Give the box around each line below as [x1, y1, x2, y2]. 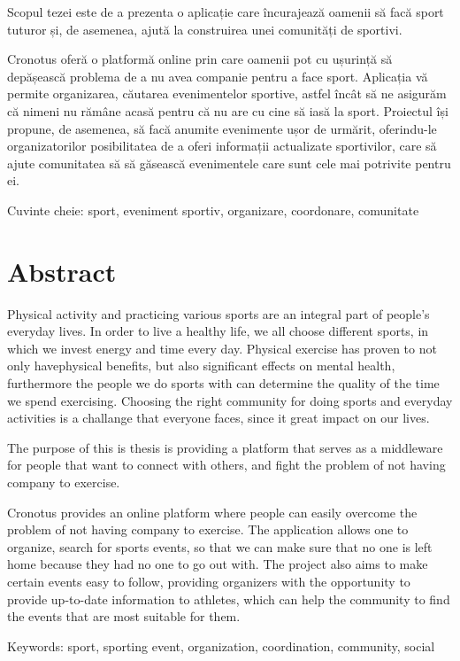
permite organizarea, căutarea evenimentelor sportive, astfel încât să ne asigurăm [7, 84, 447, 103]
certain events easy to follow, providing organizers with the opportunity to [7, 572, 410, 590]
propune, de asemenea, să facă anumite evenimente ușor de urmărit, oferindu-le [7, 119, 437, 137]
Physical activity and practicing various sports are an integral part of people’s [7, 304, 430, 323]
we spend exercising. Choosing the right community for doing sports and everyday [7, 391, 453, 409]
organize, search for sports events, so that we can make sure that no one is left [7, 537, 433, 556]
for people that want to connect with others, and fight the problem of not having [7, 455, 446, 474]
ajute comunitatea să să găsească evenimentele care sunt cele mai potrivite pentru [7, 153, 451, 172]
